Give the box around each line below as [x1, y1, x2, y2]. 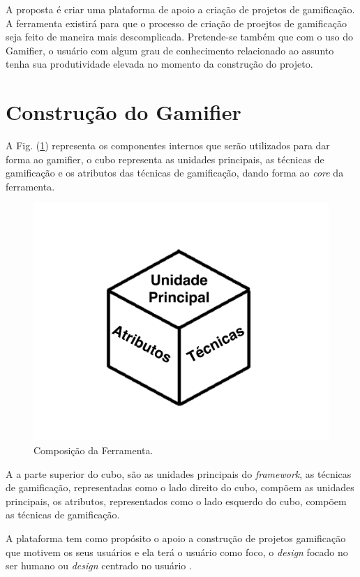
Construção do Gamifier [6, 98, 241, 126]
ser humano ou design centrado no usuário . [6, 558, 192, 573]
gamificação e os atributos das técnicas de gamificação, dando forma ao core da [6, 165, 344, 180]
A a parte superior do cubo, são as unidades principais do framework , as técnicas [6, 466, 352, 481]
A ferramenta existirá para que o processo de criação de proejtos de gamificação [6, 15, 347, 30]
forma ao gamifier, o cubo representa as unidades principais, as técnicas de [6, 151, 324, 166]
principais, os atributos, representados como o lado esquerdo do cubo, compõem [6, 493, 347, 508]
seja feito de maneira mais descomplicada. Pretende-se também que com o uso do [6, 29, 353, 44]
